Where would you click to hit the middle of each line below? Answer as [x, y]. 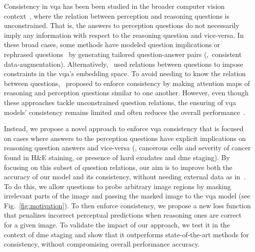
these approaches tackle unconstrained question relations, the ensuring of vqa [120, 102]
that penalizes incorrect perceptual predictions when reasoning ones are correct [123, 215]
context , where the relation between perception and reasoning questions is [117, 15]
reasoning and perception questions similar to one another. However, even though [126, 93]
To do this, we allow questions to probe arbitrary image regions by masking [117, 186]
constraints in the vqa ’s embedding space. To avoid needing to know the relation [125, 73]
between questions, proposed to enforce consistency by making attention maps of [127, 83]
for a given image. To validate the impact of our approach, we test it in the [117, 225]
